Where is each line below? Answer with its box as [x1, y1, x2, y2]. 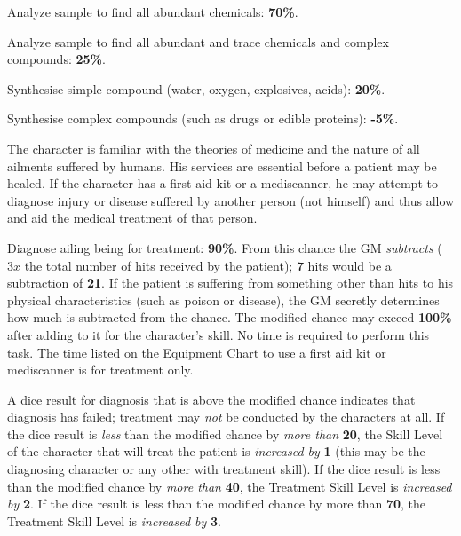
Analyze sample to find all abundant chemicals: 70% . [7, 3, 298, 20]
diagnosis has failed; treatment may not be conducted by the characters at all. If [7, 407, 445, 426]
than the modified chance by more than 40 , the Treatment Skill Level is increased [7, 477, 452, 495]
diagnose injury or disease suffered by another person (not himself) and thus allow [7, 191, 455, 209]
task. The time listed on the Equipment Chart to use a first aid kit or [7, 343, 386, 361]
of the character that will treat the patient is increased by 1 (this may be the [7, 442, 425, 461]
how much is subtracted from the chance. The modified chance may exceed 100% [7, 308, 452, 327]
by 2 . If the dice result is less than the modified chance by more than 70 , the [7, 494, 425, 513]
